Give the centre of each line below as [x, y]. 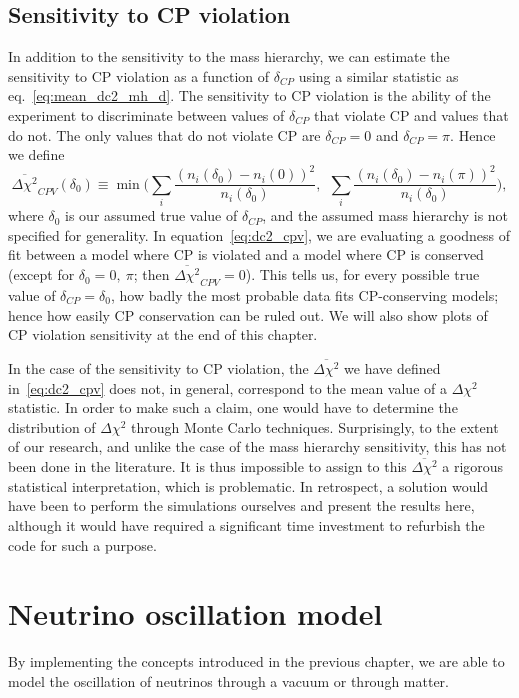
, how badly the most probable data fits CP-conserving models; [304, 294]
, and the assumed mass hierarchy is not [385, 215]
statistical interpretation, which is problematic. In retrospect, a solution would [248, 485]
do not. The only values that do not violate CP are [164, 134]
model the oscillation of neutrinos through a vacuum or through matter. [228, 680]
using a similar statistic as [378, 75]
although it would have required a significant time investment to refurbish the [246, 525]
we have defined [392, 368]
